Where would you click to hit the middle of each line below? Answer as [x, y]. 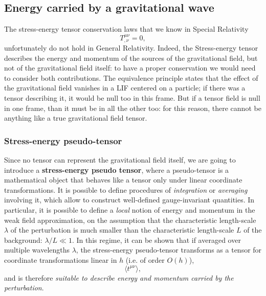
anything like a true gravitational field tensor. [76, 118]
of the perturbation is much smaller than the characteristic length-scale [122, 230]
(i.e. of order [145, 259]
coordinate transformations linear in [61, 259]
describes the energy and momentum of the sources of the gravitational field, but [131, 58]
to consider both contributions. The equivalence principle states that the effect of [131, 77]
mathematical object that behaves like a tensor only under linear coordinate [123, 180]
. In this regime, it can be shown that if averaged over [156, 240]
